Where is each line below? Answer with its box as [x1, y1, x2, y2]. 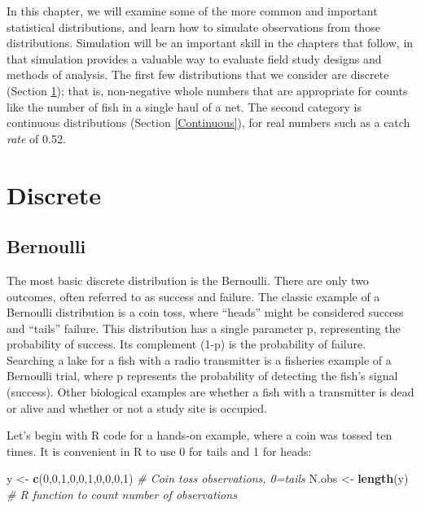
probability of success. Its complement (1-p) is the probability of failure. [7, 335, 366, 353]
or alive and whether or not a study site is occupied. [7, 399, 268, 416]
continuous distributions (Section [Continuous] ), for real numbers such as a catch [7, 114, 410, 131]
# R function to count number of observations [7, 486, 237, 503]
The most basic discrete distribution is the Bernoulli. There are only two [7, 271, 369, 288]
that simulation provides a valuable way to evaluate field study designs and [7, 50, 382, 67]
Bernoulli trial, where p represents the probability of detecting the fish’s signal [7, 367, 398, 384]
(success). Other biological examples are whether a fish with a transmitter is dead [7, 383, 414, 401]
